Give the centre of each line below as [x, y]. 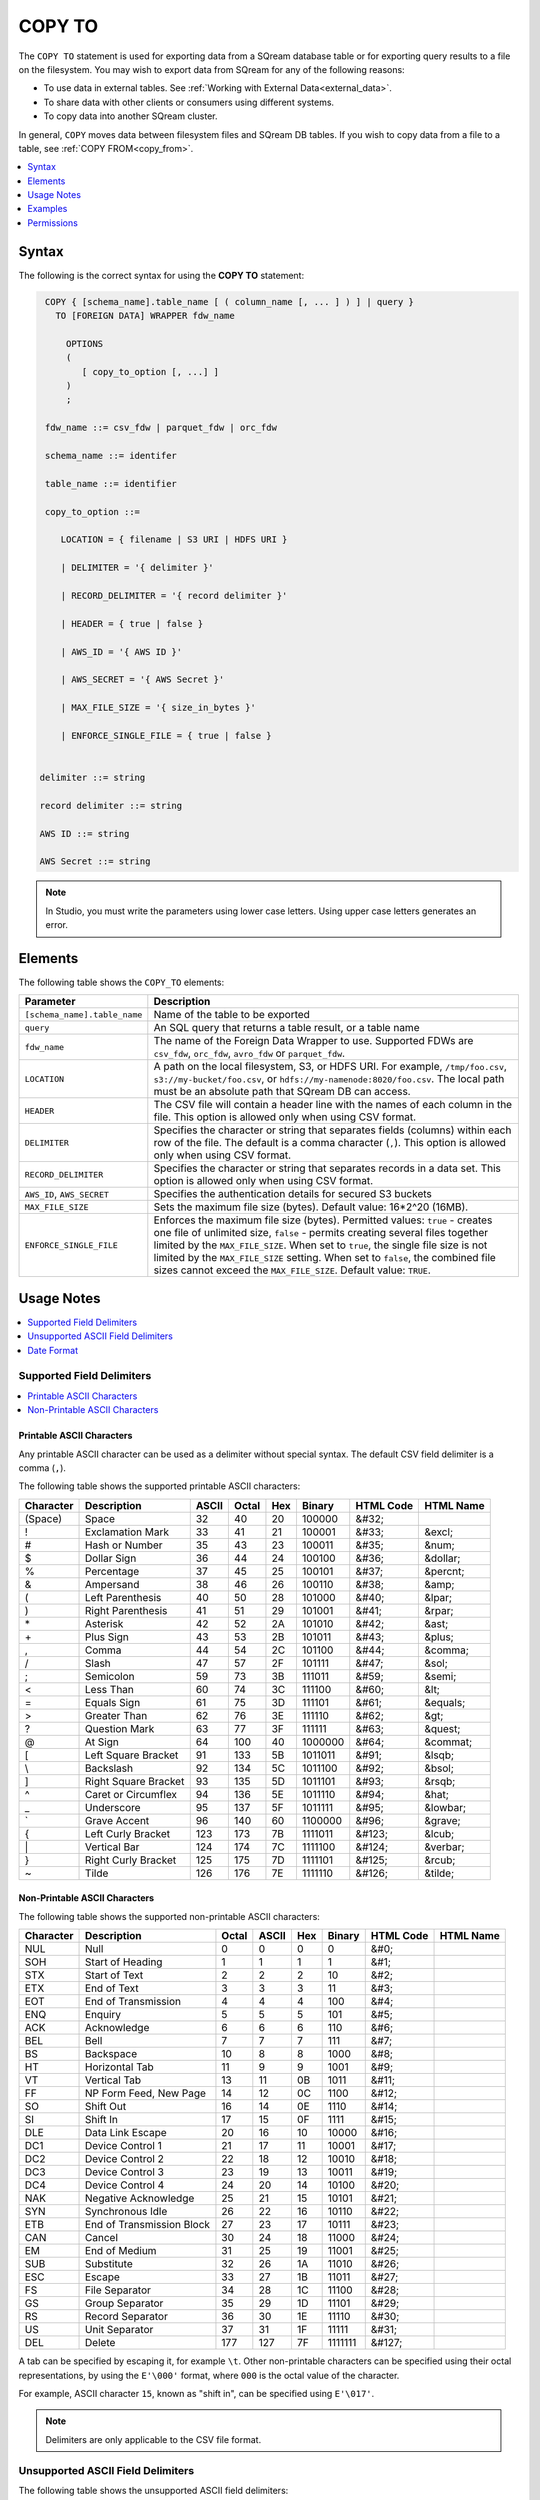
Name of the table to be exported [231, 1015]
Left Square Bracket [132, 1755]
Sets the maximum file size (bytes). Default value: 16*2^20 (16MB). [311, 1207]
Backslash [109, 1768]
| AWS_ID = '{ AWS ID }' [121, 651]
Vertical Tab [113, 2080]
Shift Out [106, 2107]
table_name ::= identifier [111, 483]
